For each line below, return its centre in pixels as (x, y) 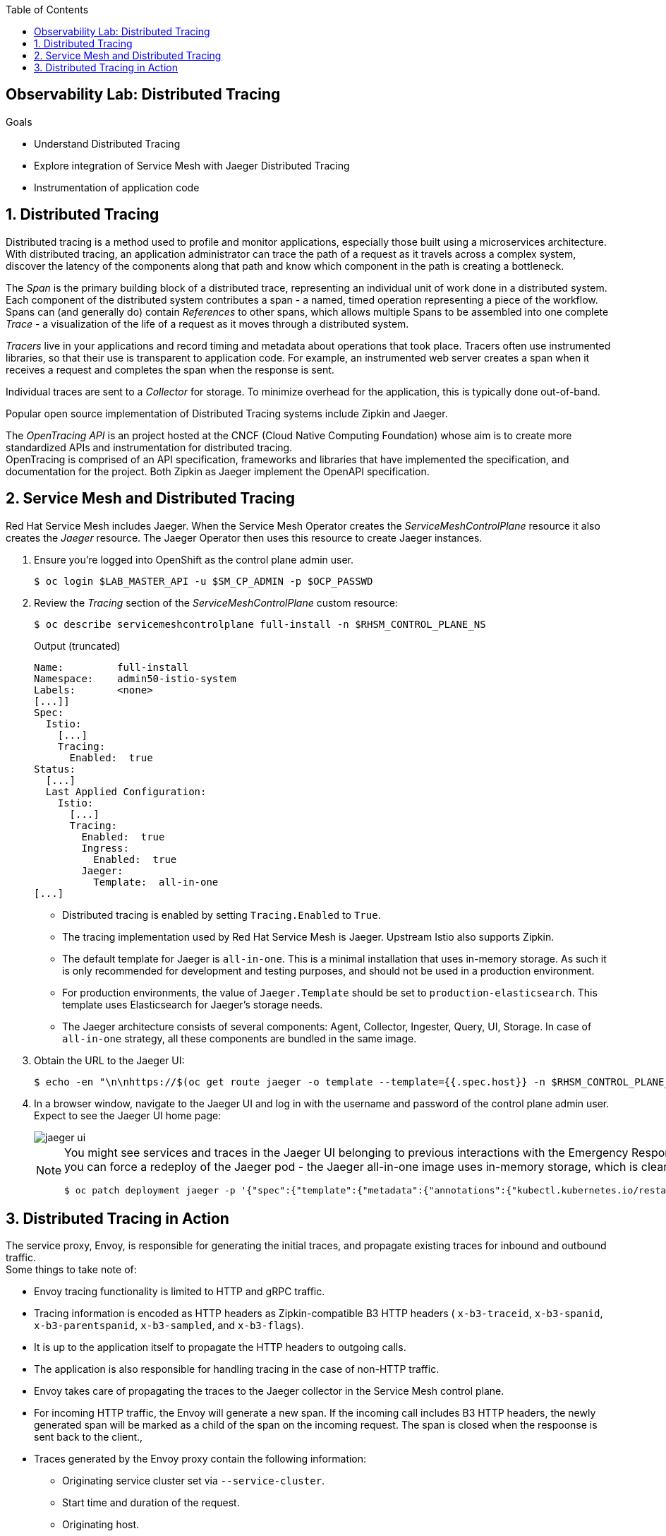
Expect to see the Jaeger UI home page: (128, 1115)
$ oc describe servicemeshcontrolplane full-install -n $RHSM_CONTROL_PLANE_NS (260, 624)
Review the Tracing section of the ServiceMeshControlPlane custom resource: (216, 602)
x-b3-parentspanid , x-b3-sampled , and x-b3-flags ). (169, 1326)
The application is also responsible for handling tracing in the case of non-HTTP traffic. (237, 1369)
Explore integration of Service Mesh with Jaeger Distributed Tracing (192, 165)
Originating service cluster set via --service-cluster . (194, 1481)
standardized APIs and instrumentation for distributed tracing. (149, 447)
